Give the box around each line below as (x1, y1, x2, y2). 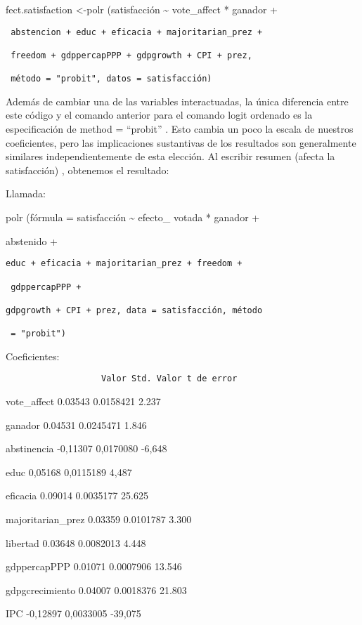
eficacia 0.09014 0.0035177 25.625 (6, 488, 148, 503)
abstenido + (6, 233, 58, 248)
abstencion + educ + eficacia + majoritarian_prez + (11, 27, 263, 37)
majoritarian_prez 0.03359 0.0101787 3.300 (6, 512, 192, 527)
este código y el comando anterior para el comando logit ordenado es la (6, 107, 313, 122)
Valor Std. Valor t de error (101, 374, 238, 384)
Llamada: (6, 186, 46, 201)
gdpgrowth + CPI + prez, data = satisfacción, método (6, 305, 263, 315)
